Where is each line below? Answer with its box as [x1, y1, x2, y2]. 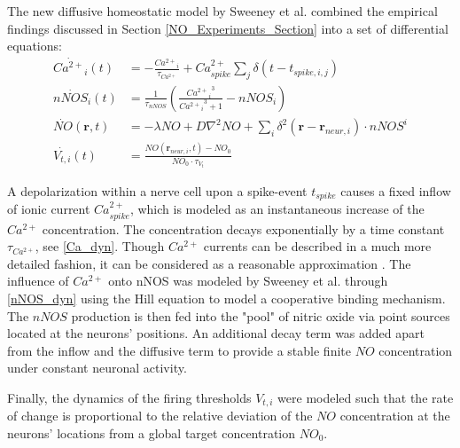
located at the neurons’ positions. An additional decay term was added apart [7, 324, 425, 342]
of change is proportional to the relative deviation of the [7, 406, 313, 425]
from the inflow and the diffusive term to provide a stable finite [7, 341, 351, 359]
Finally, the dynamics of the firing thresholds [7, 388, 252, 406]
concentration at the [339, 406, 450, 425]
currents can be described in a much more [203, 237, 432, 255]
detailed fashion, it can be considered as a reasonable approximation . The [7, 254, 411, 272]
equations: [7, 36, 62, 55]
